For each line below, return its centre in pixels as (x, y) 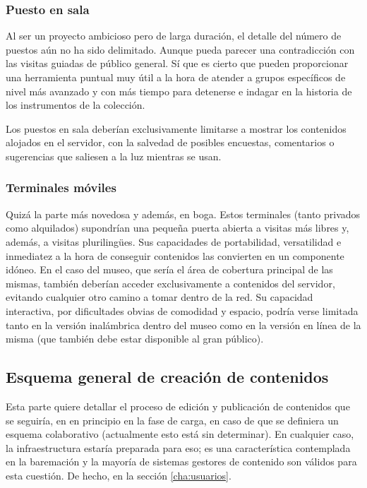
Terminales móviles (61, 188)
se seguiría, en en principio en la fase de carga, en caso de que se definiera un (172, 420)
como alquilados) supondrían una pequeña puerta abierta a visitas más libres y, (178, 228)
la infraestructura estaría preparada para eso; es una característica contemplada (178, 447)
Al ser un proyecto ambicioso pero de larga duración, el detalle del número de (174, 36)
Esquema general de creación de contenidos (167, 377)
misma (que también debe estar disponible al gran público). (135, 339)
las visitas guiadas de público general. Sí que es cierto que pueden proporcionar (177, 63)
